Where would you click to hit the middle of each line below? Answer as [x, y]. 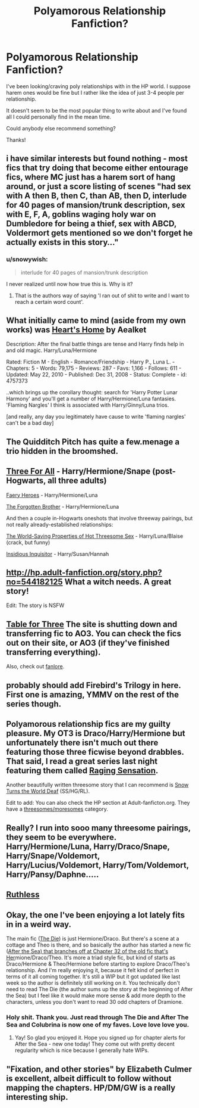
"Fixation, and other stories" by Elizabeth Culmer [99, 1069]
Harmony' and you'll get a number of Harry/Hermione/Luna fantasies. [91, 399]
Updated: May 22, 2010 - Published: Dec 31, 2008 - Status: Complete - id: [97, 375]
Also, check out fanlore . [35, 667]
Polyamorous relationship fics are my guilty [89, 724]
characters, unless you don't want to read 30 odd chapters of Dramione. [95, 1002]
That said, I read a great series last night [82, 762]
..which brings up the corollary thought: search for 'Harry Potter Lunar [92, 393]
